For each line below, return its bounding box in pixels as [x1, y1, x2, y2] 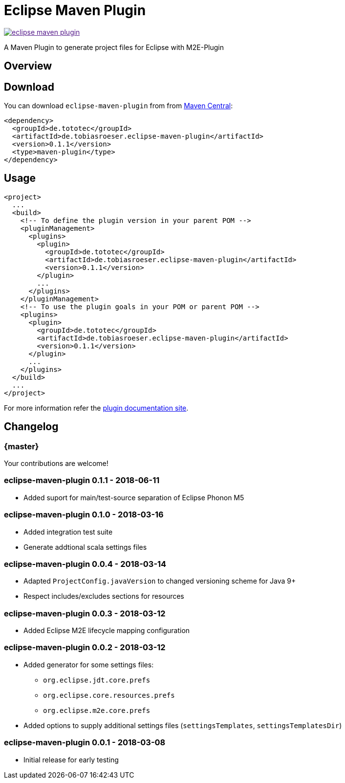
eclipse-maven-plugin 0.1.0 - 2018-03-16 [4, 510, 164, 520]
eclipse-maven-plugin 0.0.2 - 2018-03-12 [4, 642, 166, 653]
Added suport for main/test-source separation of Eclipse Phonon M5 [23, 493, 244, 502]
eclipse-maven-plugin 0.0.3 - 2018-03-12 [4, 608, 166, 618]
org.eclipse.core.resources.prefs [43, 691, 175, 699]
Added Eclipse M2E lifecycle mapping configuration [23, 626, 190, 635]
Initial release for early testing [23, 755, 119, 764]
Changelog [4, 420, 59, 433]
